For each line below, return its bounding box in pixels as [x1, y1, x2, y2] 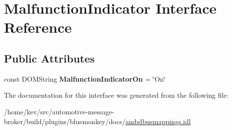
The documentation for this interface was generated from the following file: [4, 90, 229, 100]
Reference [4, 17, 72, 37]
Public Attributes [4, 50, 95, 65]
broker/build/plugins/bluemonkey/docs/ [4, 116, 126, 126]
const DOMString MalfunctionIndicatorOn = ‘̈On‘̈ [4, 73, 166, 84]
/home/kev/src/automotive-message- [4, 106, 115, 116]
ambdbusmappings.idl [125, 116, 191, 126]
